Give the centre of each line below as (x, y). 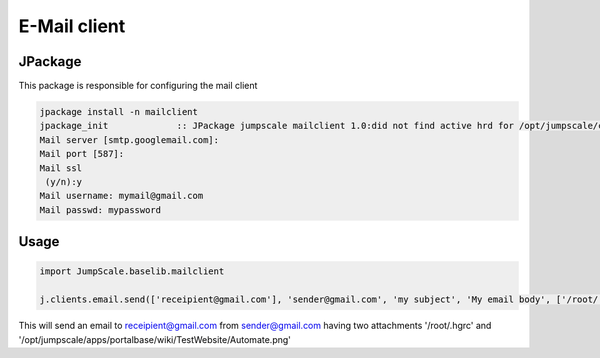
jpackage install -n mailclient (119, 112)
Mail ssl (61, 168)
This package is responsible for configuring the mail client (138, 86)
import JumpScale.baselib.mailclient (132, 271)
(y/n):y (64, 181)
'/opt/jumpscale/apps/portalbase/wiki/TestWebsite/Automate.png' (155, 339)
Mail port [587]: (82, 154)
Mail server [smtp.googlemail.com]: (129, 139)
